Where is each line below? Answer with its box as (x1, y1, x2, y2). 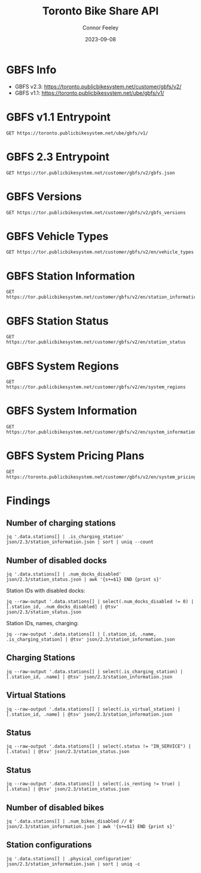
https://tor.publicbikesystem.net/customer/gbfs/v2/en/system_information (6, 429, 197, 436)
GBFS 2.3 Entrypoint (6, 150, 109, 163)
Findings (6, 494, 51, 508)
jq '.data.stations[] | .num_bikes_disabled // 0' (6, 818, 135, 824)
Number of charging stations (6, 518, 116, 528)
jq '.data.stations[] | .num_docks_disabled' (6, 571, 121, 577)
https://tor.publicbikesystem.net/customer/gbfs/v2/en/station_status (6, 339, 186, 346)
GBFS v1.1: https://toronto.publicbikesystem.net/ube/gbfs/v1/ (14, 89, 165, 97)
